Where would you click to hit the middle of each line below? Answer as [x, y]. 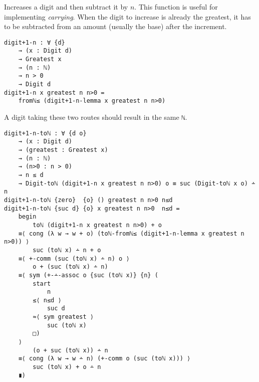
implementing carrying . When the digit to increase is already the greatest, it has [127, 16]
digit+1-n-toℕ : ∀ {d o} [45, 133]
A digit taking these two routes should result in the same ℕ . [96, 117]
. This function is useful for [176, 7]
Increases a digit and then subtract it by [66, 7]
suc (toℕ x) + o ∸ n [67, 367]
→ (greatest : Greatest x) [63, 150]
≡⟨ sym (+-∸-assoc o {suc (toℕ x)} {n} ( [88, 275]
